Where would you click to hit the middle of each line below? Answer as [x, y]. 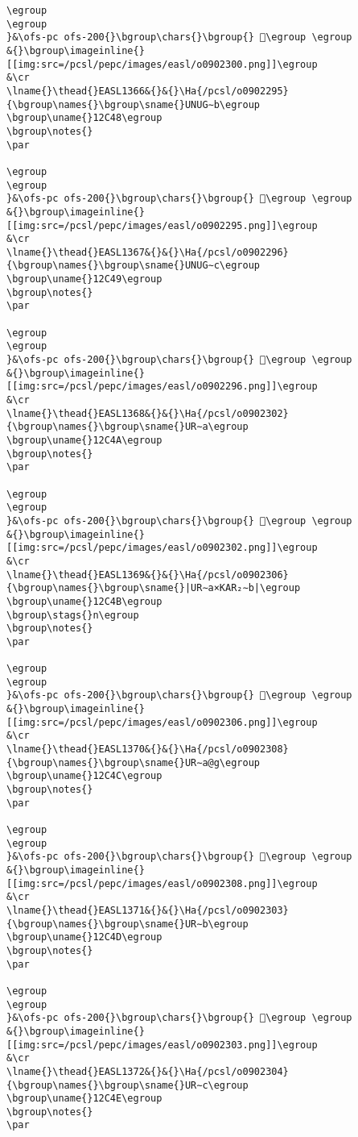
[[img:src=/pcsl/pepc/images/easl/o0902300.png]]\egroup [162, 64]
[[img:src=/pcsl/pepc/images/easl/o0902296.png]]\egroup [162, 387]
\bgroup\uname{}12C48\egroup [84, 118]
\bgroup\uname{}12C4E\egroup [84, 1099]
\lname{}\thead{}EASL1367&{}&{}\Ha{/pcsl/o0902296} [148, 252]
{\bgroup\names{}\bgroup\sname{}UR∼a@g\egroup [133, 762]
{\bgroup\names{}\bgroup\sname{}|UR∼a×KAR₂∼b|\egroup [154, 588]
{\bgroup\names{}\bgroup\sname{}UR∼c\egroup [128, 1085]
